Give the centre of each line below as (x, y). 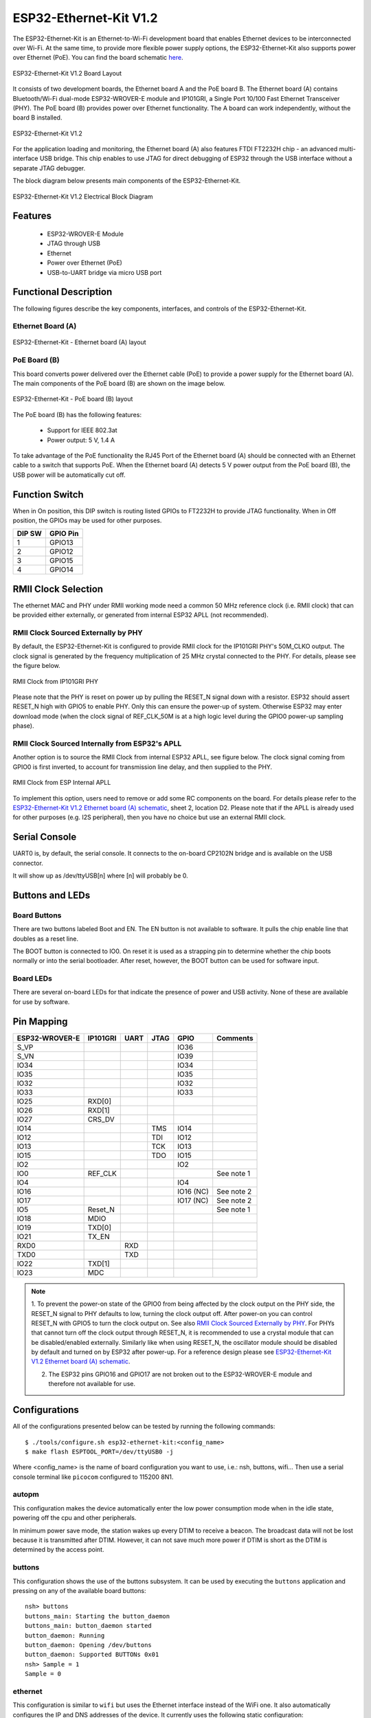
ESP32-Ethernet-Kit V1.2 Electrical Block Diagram (83, 197)
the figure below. (37, 666)
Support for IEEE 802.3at (82, 430)
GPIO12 (61, 552)
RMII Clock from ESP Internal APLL (62, 783)
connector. (28, 863)
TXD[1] (99, 1263)
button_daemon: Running (65, 1635)
